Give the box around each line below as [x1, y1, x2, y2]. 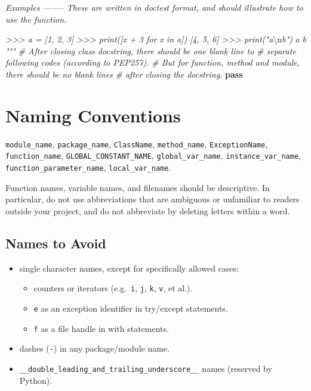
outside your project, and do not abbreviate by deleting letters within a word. [5, 204, 290, 217]
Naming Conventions [5, 103, 181, 127]
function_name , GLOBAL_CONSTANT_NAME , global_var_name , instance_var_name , [5, 149, 301, 162]
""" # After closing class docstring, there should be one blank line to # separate [5, 44, 296, 57]
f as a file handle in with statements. [33, 322, 169, 334]
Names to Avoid [5, 233, 106, 252]
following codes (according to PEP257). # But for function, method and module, [5, 56, 300, 69]
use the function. [5, 13, 67, 25]
